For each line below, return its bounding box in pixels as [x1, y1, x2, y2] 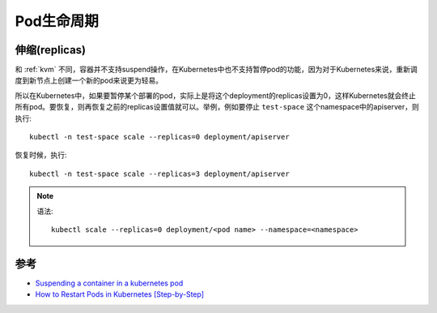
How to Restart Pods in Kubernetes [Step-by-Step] [35, 289, 205, 299]
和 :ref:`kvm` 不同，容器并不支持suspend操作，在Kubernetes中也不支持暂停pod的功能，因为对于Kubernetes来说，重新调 [15, 65, 418, 75]
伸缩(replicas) [15, 43, 87, 57]
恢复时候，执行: [15, 150, 68, 160]
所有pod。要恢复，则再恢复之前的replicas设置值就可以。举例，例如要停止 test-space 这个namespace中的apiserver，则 [15, 102, 420, 112]
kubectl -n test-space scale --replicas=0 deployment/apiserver [29, 132, 291, 142]
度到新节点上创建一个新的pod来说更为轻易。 [15, 75, 163, 85]
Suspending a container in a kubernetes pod [35, 278, 184, 288]
